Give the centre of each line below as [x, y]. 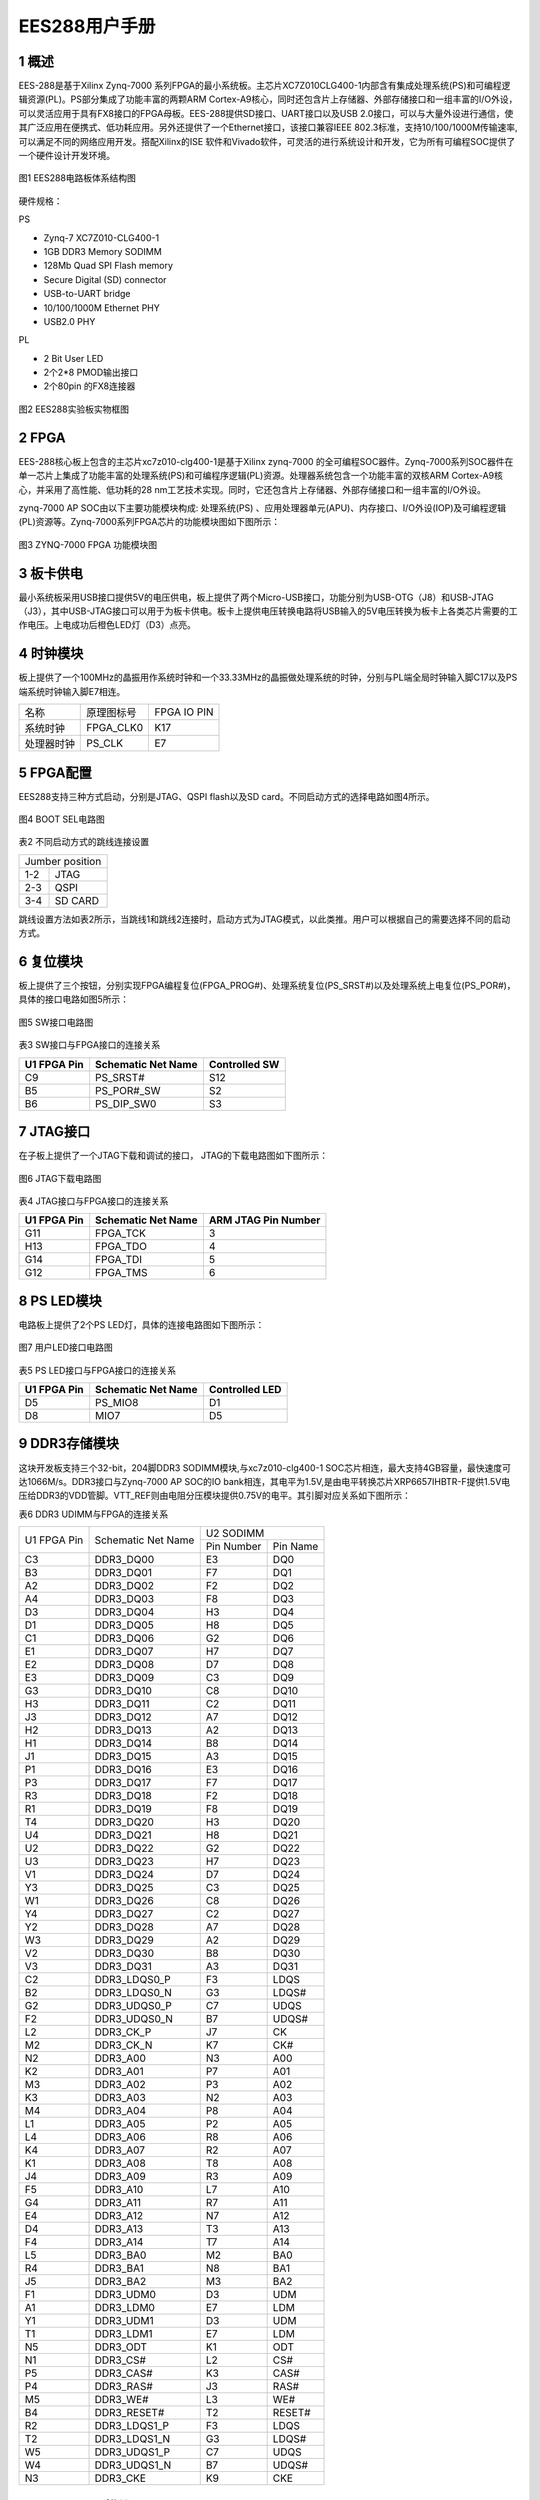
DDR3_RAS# [124, 2387]
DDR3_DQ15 [123, 1757]
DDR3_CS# [120, 2360]
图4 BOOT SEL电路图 [61, 819]
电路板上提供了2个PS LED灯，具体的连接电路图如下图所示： [141, 1324]
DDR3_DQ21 [123, 1835]
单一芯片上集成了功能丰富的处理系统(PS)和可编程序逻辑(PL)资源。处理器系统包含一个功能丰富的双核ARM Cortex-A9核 [261, 476]
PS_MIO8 [117, 1403]
